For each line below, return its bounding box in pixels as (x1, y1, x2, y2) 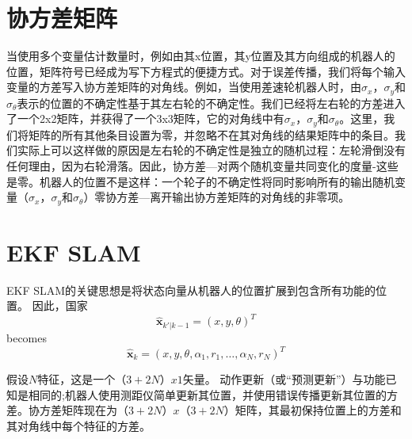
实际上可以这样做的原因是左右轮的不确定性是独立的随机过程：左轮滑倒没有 (17, 142, 406, 158)
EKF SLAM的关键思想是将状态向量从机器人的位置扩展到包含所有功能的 (6, 281, 376, 298)
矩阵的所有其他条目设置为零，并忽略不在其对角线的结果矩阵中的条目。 (28, 126, 395, 143)
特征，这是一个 (37, 371, 116, 387)
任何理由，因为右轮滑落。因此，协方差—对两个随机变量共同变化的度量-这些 (6, 158, 399, 174)
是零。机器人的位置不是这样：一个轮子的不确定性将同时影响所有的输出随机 (6, 173, 395, 189)
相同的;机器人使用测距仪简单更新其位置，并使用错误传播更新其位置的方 (28, 386, 398, 403)
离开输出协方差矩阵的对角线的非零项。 (150, 189, 350, 205)
